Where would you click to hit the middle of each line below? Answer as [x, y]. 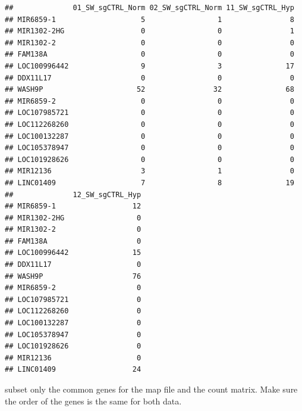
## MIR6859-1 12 [73, 206]
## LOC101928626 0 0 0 [150, 159]
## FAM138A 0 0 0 [150, 55]
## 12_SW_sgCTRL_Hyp [73, 194]
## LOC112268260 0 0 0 [150, 124]
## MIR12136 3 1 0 [150, 171]
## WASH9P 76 [73, 276]
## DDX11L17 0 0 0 [150, 78]
